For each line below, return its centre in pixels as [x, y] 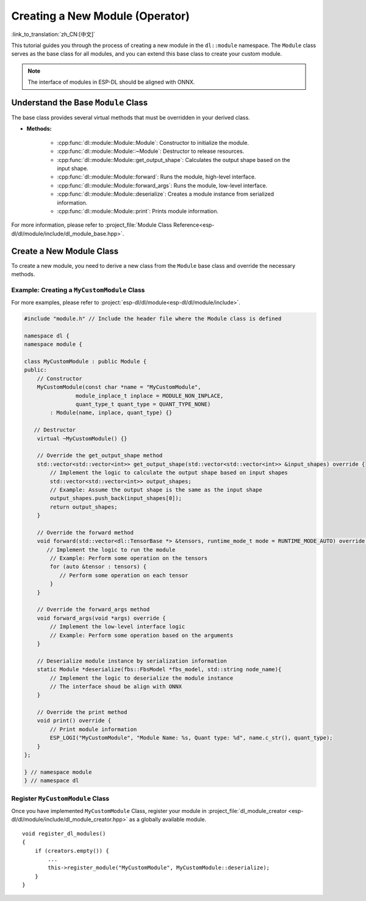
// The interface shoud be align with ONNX [116, 686]
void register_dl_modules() [64, 833]
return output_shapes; [84, 507]
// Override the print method [82, 712]
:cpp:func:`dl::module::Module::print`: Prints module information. [138, 211]
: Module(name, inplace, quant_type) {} [111, 413]
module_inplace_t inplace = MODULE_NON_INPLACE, [149, 395]
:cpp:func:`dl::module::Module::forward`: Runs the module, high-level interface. [156, 177]
